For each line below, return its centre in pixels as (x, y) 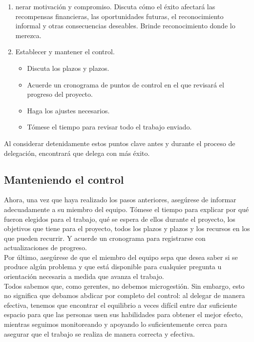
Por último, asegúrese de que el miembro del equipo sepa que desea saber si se (121, 257)
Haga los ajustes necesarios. (68, 110)
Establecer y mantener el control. (65, 52)
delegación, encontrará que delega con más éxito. (77, 153)
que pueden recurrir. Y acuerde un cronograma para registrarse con (105, 238)
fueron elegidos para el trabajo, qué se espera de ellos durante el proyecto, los (120, 219)
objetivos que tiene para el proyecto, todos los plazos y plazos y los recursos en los (127, 228)
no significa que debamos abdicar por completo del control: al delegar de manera (125, 295)
